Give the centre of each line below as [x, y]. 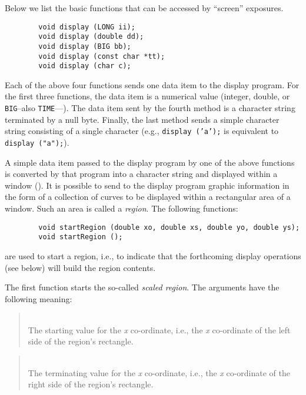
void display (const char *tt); [102, 56]
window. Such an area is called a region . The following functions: [122, 208]
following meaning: [39, 298]
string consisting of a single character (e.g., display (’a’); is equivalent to [142, 131]
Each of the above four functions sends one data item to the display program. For [152, 84]
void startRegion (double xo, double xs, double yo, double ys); [169, 227]
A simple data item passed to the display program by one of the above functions [150, 162]
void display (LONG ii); [87, 27]
